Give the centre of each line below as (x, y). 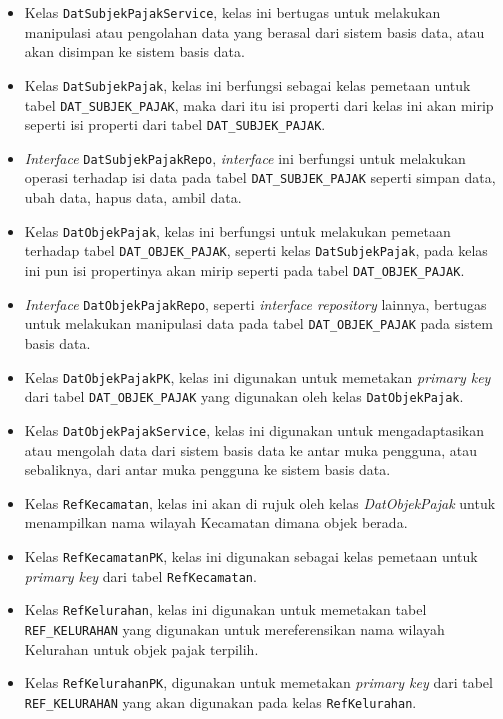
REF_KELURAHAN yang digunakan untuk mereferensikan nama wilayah (234, 628)
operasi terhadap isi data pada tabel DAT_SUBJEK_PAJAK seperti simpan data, (260, 177)
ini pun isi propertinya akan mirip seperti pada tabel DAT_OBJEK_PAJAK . (244, 270)
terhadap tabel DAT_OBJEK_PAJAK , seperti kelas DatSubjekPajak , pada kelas (256, 250)
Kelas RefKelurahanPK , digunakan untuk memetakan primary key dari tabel (258, 682)
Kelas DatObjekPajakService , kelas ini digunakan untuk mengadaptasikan (254, 429)
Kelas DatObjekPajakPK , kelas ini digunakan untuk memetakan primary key (257, 376)
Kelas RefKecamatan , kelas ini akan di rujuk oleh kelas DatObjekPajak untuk (260, 502)
